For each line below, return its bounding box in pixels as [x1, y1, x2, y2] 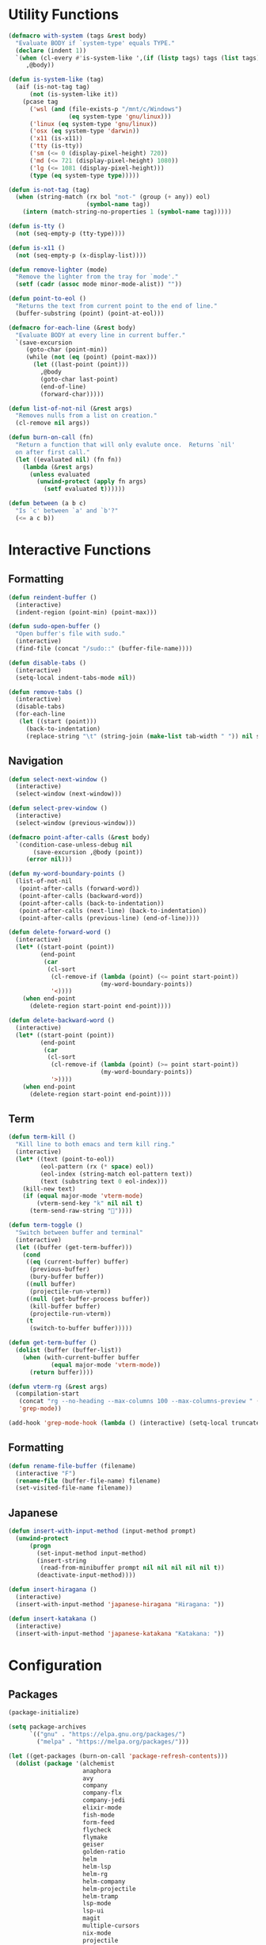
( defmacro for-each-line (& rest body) [8, 324, 136, 332]
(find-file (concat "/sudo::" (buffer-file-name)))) [15, 645, 193, 653]
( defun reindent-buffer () [8, 593, 97, 601]
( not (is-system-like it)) [28, 90, 119, 98]
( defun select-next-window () [8, 775, 108, 783]
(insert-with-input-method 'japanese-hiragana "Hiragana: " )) [15, 1600, 225, 1608]
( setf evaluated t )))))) [43, 485, 126, 493]
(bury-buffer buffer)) [28, 1273, 104, 1281]
